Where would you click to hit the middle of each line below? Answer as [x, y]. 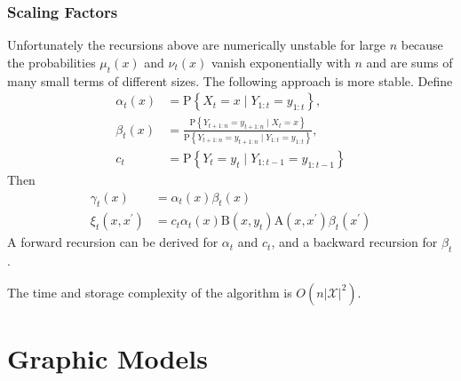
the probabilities [52, 62]
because [422, 45]
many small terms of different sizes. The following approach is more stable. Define [230, 80]
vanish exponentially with [281, 62]
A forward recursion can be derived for [113, 242]
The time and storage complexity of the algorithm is [150, 292]
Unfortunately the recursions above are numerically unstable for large [196, 45]
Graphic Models [107, 357]
